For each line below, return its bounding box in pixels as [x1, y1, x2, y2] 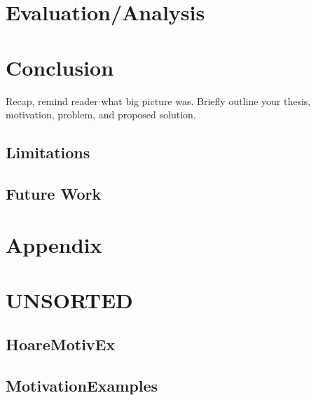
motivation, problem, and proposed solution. [6, 107, 196, 122]
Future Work [6, 182, 102, 204]
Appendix [6, 230, 102, 259]
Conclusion [6, 53, 114, 81]
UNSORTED [6, 285, 133, 314]
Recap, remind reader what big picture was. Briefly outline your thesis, [6, 93, 311, 108]
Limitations [6, 142, 90, 163]
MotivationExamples [6, 375, 158, 396]
